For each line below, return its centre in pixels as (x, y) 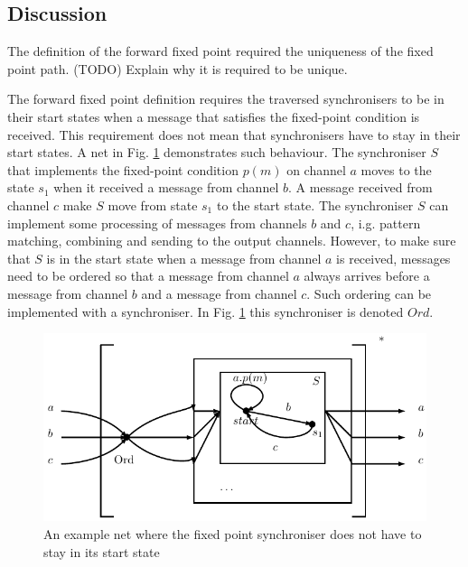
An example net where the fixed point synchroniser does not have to (233, 533)
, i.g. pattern (386, 223)
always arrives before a (367, 276)
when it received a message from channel (166, 187)
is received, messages (393, 258)
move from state (153, 204)
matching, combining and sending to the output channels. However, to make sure (232, 241)
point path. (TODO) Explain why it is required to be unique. (178, 68)
